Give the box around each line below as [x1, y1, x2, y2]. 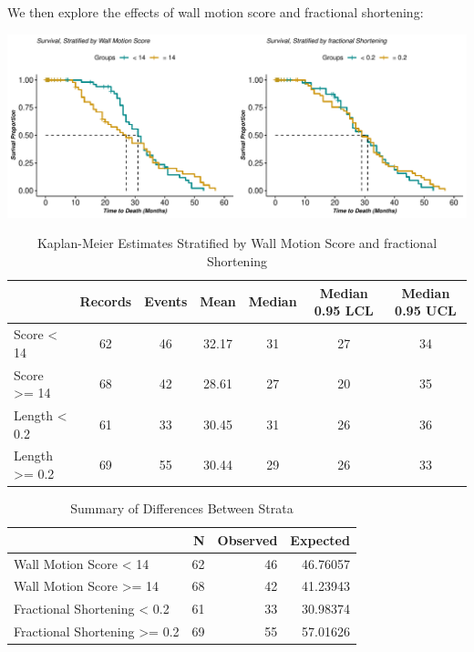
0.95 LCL [314, 301, 374, 320]
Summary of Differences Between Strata [70, 499, 294, 518]
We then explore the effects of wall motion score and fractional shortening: [7, 3, 424, 21]
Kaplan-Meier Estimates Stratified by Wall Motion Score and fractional [36, 233, 438, 253]
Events [144, 292, 188, 311]
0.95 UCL [395, 301, 457, 320]
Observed [217, 530, 278, 549]
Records [79, 292, 132, 311]
